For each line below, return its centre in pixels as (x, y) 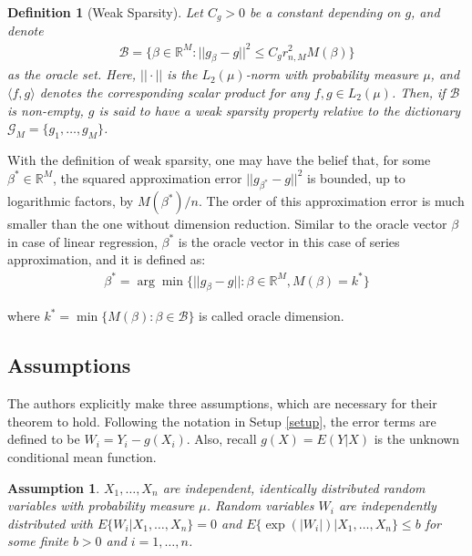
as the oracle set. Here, (72, 74)
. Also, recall (221, 439)
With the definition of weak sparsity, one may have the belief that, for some (219, 159)
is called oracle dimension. (272, 316)
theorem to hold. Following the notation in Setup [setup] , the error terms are (222, 421)
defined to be (44, 439)
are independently (387, 505)
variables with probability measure (101, 505)
